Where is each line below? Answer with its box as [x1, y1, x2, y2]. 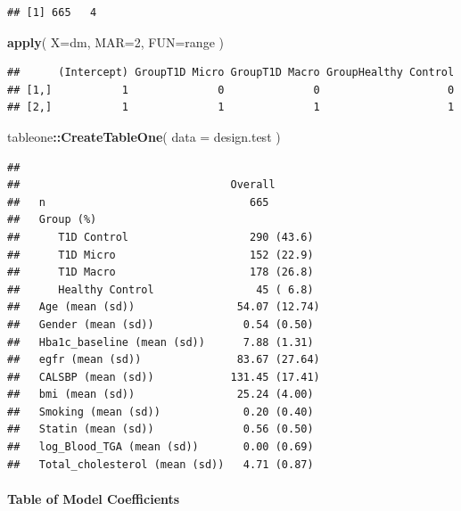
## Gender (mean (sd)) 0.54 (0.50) [7, 317, 314, 331]
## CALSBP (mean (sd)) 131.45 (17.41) [7, 370, 320, 383]
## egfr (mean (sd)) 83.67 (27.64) [7, 353, 320, 367]
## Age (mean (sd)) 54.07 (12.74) [7, 301, 320, 314]
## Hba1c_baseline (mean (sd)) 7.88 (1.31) [7, 335, 314, 349]
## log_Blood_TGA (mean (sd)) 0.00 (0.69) [7, 441, 314, 454]
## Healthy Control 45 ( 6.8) [7, 283, 314, 296]
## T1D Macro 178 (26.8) [7, 266, 314, 279]
